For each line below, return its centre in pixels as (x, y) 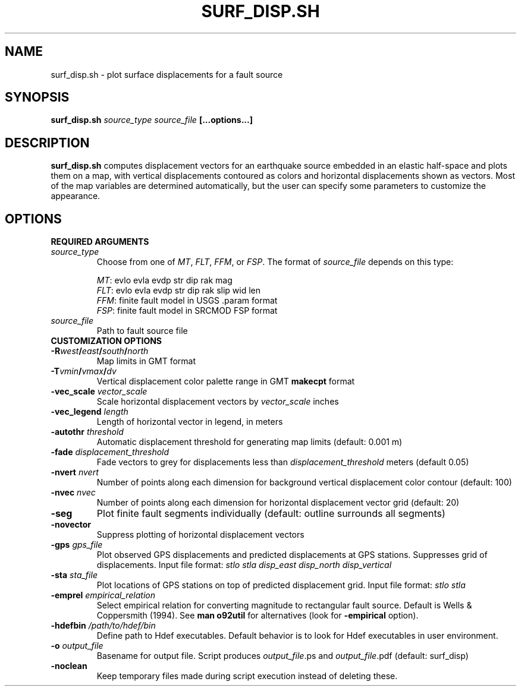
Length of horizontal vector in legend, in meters (190, 422)
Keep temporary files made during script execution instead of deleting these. (247, 676)
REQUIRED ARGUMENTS (100, 242)
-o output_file (77, 646)
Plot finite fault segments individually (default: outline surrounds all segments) (271, 514)
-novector (71, 525)
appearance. (76, 196)
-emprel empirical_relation (103, 595)
